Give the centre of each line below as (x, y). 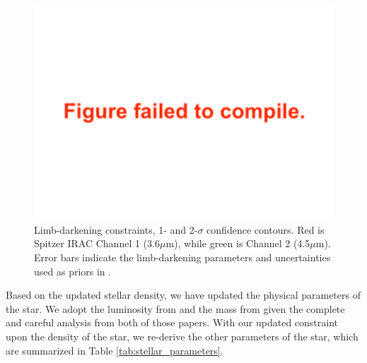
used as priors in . (73, 271)
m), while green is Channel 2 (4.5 (238, 243)
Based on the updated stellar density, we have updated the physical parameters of (183, 295)
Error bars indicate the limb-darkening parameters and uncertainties (182, 257)
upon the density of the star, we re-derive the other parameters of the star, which (182, 336)
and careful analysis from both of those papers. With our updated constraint (172, 322)
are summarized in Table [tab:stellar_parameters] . (115, 350)
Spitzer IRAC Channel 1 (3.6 (97, 243)
